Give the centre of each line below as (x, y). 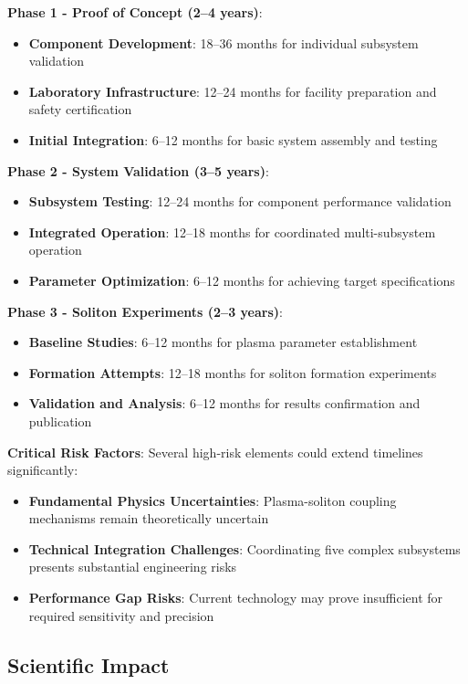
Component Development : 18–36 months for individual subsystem (224, 42)
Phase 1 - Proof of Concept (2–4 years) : (135, 12)
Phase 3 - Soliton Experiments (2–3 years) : (145, 311)
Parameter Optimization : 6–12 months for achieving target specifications (242, 280)
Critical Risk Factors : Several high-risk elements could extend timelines (215, 452)
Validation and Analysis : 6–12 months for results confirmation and (224, 403)
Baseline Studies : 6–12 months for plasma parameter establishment (223, 342)
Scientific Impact (88, 664)
